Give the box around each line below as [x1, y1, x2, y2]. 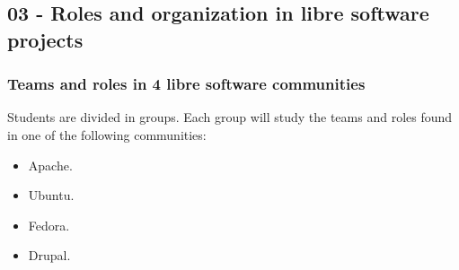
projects [7, 25, 84, 53]
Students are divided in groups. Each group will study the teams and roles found [7, 108, 453, 126]
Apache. [28, 155, 73, 174]
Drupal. [28, 246, 71, 265]
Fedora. [28, 215, 70, 234]
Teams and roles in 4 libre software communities [7, 73, 366, 95]
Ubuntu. [28, 186, 75, 205]
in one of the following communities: [7, 125, 207, 144]
